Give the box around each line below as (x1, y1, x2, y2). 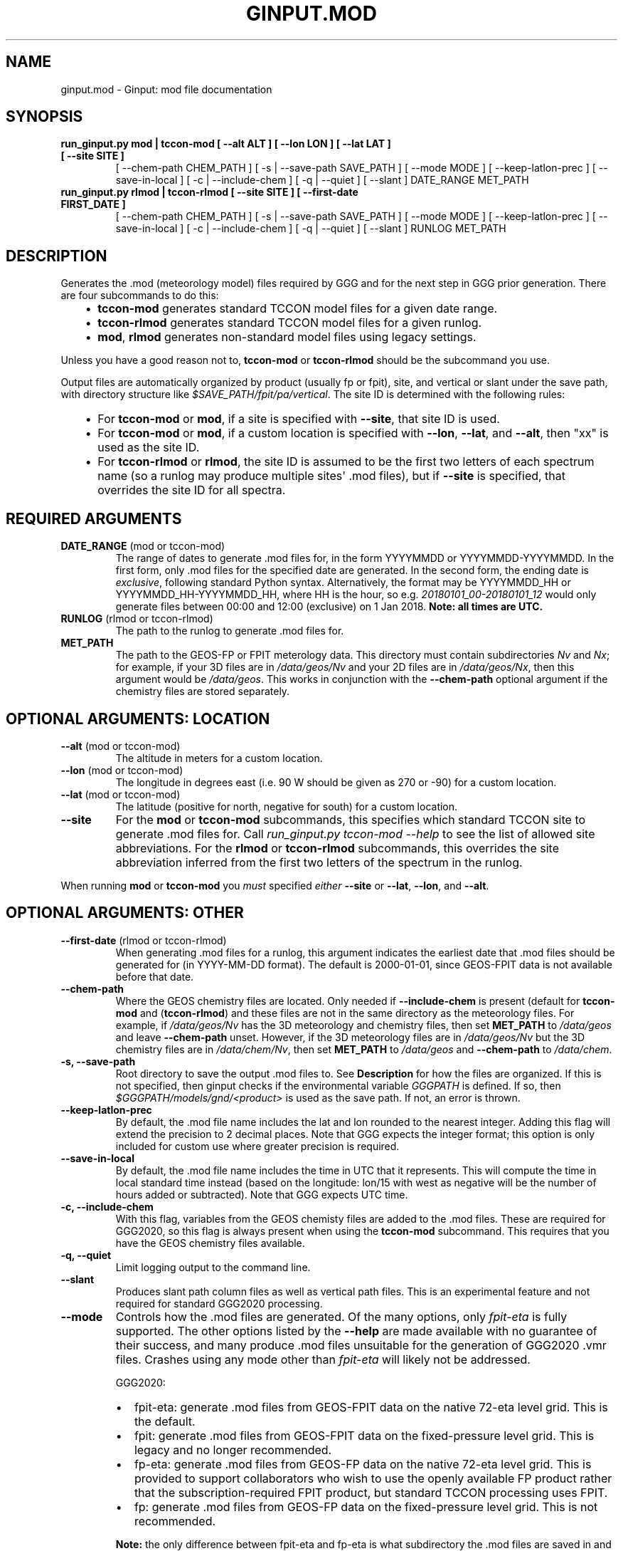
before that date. (115, 970, 194, 983)
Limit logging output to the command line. (115, 1260, 311, 1273)
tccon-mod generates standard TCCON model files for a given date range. (97, 301, 498, 316)
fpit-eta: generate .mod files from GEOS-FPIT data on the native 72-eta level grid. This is (134, 1399, 608, 1414)
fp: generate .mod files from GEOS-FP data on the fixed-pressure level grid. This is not (134, 1499, 598, 1514)
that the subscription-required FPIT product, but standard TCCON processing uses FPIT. (134, 1485, 608, 1500)
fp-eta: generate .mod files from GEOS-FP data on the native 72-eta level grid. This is (134, 1456, 592, 1471)
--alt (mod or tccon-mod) (60, 739, 181, 752)
